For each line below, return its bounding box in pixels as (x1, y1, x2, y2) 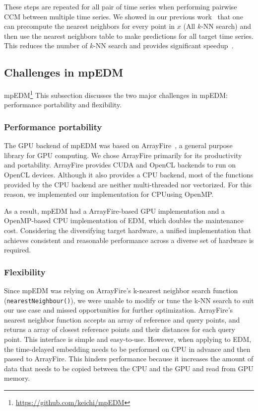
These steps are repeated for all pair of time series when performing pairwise (4, 1, 237, 11)
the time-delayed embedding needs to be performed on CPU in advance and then (4, 343, 251, 354)
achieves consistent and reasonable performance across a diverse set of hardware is (4, 235, 254, 245)
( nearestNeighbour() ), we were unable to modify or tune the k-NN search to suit (4, 295, 254, 305)
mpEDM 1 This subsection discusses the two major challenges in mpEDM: (4, 88, 228, 100)
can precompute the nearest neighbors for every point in (4, 21, 175, 31)
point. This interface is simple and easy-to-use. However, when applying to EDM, (4, 334, 252, 344)
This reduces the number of (4, 40, 88, 51)
